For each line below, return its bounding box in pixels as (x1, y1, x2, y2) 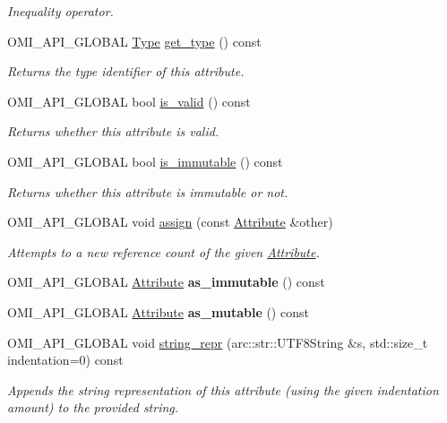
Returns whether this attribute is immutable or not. (7, 182, 288, 201)
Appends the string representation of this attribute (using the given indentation (7, 380, 439, 399)
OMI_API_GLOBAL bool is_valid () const (7, 91, 251, 110)
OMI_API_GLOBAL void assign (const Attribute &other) (7, 212, 333, 231)
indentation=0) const (7, 350, 124, 369)
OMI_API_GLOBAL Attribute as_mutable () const (7, 302, 309, 321)
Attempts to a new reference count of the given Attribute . (7, 242, 320, 261)
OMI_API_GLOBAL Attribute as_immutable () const (7, 272, 325, 291)
